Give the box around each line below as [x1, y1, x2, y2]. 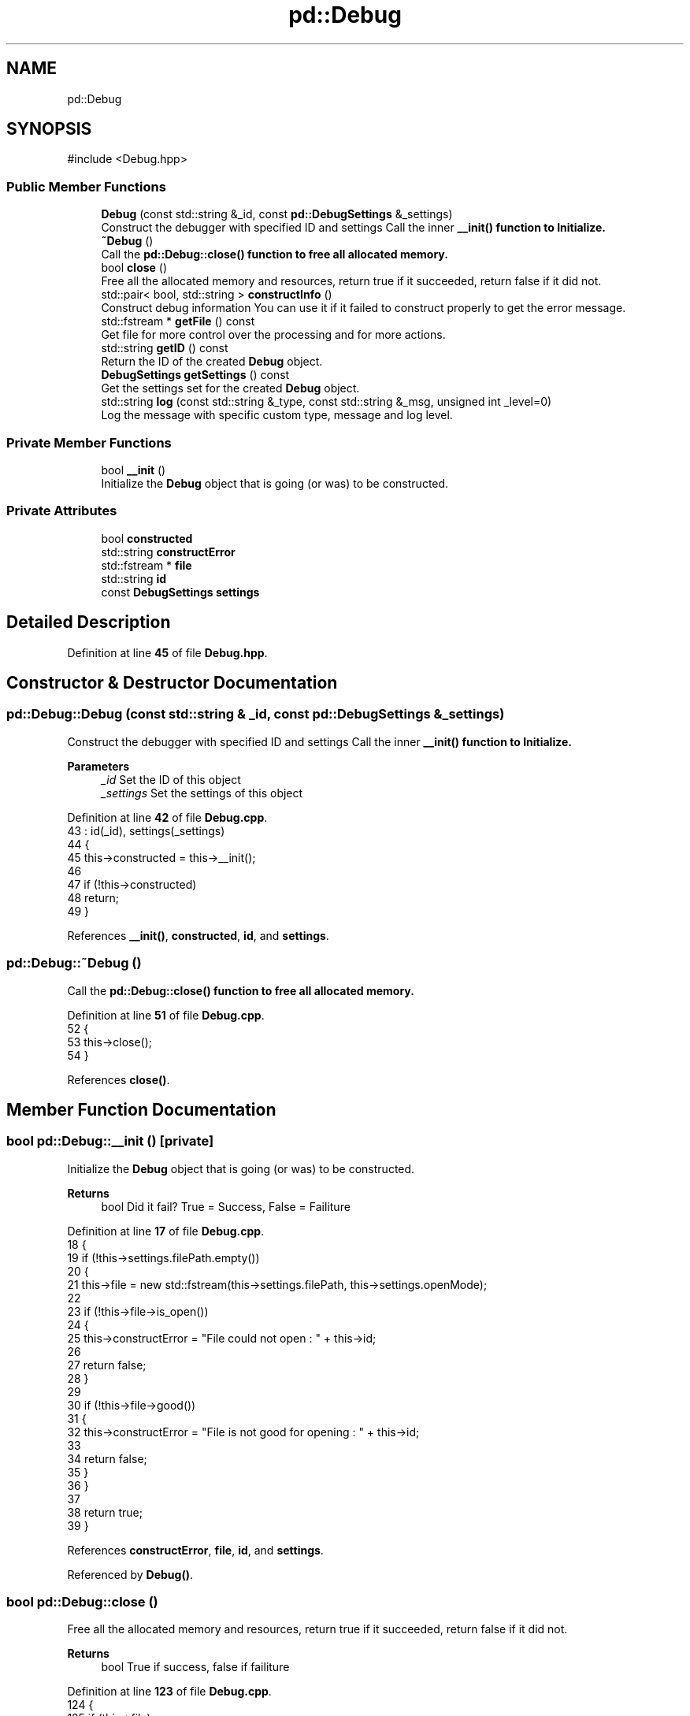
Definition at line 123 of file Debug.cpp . [67, 1684, 272, 1699]
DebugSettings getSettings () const [101, 368, 290, 382]
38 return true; [67, 1505, 143, 1519]
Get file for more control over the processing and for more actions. [101, 328, 446, 342]
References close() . [67, 1072, 170, 1086]
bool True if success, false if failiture [101, 1660, 290, 1674]
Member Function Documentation [6, 1099, 276, 1120]
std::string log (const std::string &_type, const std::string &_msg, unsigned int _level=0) [101, 395, 552, 409]
